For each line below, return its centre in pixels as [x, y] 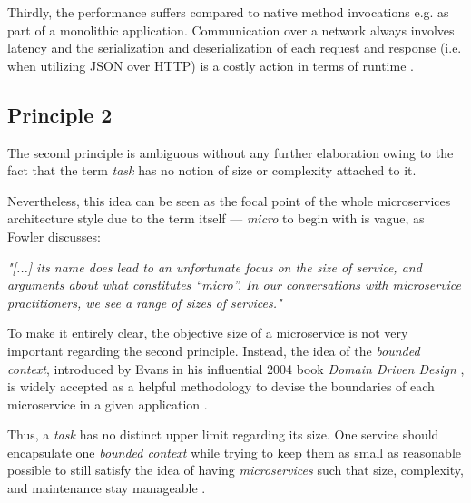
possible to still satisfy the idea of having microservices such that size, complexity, [235, 470]
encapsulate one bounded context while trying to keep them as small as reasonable [234, 452]
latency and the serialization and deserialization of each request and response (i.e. [235, 48]
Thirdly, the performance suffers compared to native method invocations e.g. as [228, 12]
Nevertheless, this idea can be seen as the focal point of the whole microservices [229, 200]
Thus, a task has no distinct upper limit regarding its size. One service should [223, 434]
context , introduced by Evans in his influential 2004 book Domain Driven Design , [236, 368]
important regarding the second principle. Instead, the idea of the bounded [214, 350]
